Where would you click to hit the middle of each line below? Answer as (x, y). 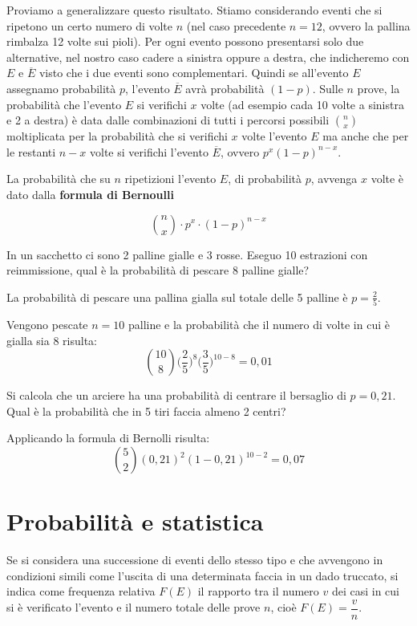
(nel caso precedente (236, 25)
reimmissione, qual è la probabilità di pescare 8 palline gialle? (158, 270)
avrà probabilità (225, 88)
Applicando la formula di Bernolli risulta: (108, 438)
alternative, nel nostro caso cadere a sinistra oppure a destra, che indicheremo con (208, 57)
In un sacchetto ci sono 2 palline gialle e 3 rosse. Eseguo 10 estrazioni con (187, 254)
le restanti (31, 151)
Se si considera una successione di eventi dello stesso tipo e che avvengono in (195, 560)
